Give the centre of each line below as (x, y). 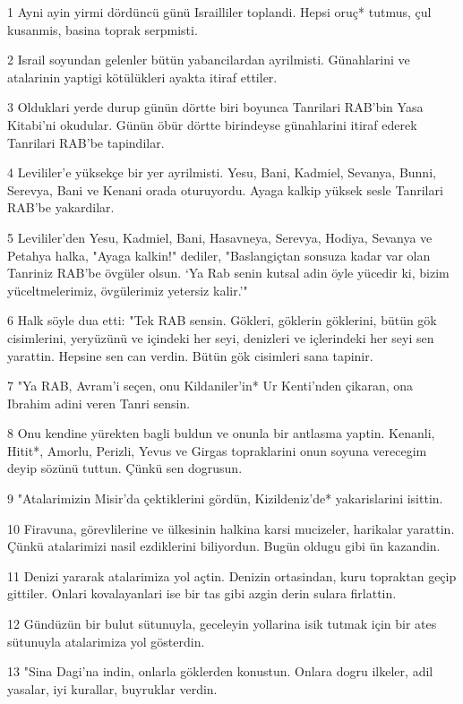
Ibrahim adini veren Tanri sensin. (99, 403)
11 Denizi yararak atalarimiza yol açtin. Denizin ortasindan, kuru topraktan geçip (232, 575)
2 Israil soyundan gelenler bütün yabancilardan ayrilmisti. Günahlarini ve (209, 60)
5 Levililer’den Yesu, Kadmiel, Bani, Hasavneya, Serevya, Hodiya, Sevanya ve (220, 237)
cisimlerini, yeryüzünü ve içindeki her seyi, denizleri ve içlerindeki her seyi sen (221, 337)
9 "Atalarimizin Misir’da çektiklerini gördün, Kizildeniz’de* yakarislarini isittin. (225, 498)
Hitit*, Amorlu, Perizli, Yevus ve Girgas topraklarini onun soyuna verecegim (217, 450)
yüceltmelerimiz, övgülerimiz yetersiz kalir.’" (128, 290)
